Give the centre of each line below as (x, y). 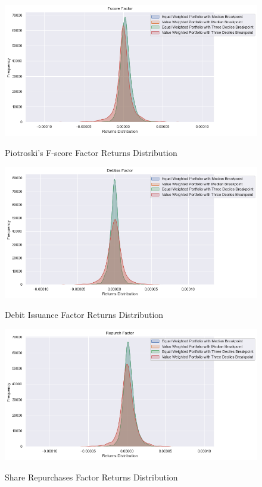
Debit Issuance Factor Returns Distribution (84, 315)
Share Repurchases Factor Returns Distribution (91, 477)
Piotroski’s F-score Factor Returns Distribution (91, 152)
